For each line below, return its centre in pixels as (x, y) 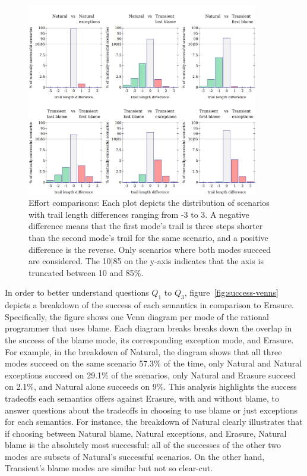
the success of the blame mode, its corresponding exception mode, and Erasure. (149, 339)
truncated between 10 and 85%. (86, 272)
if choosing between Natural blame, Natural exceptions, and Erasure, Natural (146, 433)
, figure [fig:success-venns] (231, 292)
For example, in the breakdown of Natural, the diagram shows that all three (143, 351)
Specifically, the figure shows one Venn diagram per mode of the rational (137, 316)
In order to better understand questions (77, 292)
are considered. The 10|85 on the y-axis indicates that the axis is (146, 261)
